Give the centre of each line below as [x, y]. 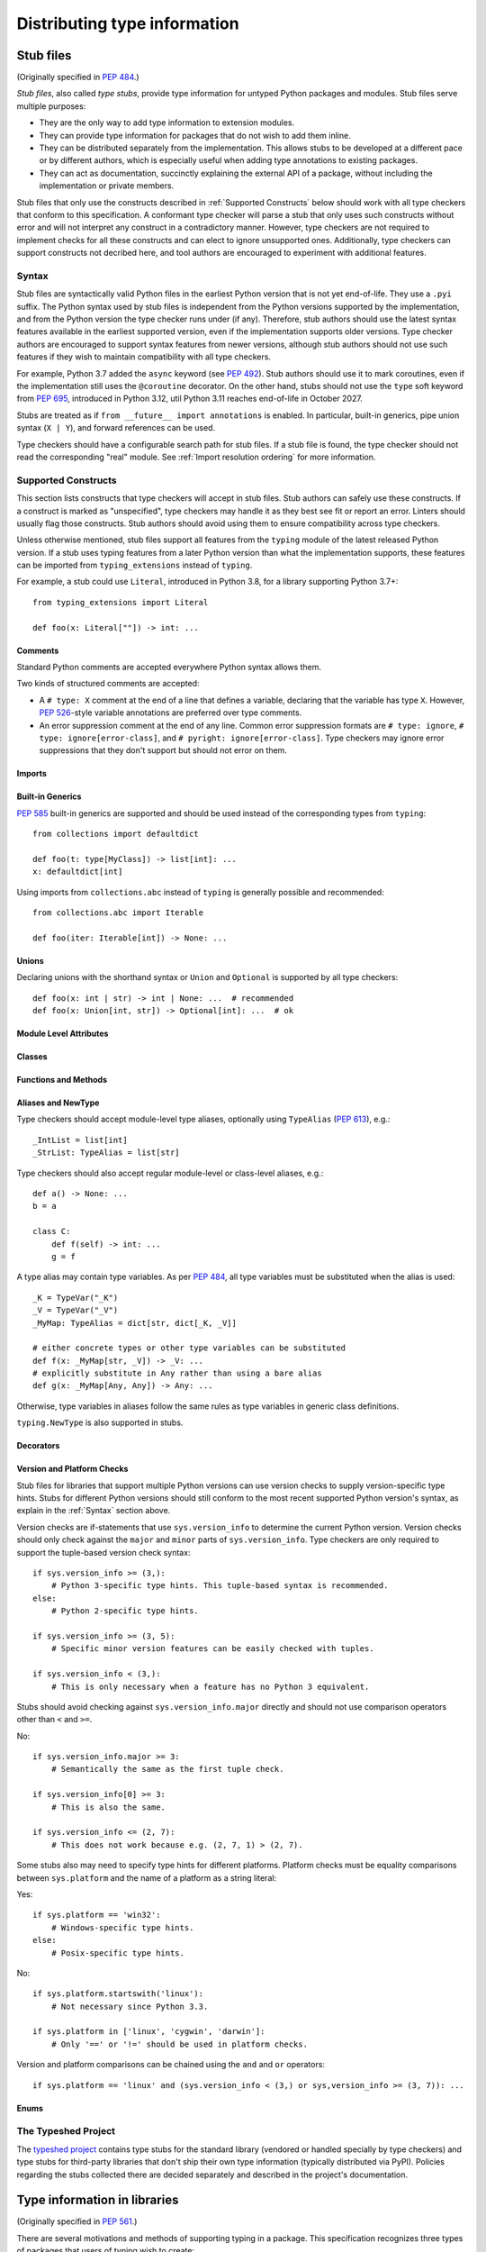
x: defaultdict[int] [78, 872]
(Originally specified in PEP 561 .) [77, 2221]
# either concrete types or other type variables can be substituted [189, 1348]
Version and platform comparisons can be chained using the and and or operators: [171, 2065]
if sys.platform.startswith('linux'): [118, 1994]
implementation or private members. [107, 186]
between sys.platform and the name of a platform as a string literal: [147, 1877]
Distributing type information [128, 23]
